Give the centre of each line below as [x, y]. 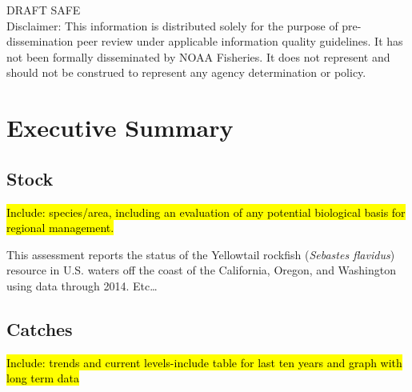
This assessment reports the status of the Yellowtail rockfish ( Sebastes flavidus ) [201, 254]
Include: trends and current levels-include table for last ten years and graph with [204, 362]
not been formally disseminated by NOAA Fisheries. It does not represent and [198, 56]
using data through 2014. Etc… [82, 285]
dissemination [40, 41]
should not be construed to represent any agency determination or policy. [186, 72]
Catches [40, 328]
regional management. [60, 228]
